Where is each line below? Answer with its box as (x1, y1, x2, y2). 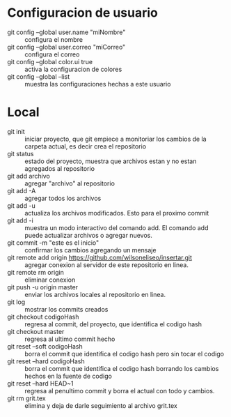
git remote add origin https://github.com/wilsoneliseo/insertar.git (7, 253, 193, 261)
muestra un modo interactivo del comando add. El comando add (24, 223, 209, 232)
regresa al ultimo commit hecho (24, 335, 115, 343)
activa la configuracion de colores (24, 65, 122, 73)
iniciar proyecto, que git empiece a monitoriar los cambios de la (24, 135, 207, 143)
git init (7, 127, 26, 135)
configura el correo (24, 50, 80, 59)
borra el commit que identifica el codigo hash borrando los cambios (24, 364, 219, 372)
